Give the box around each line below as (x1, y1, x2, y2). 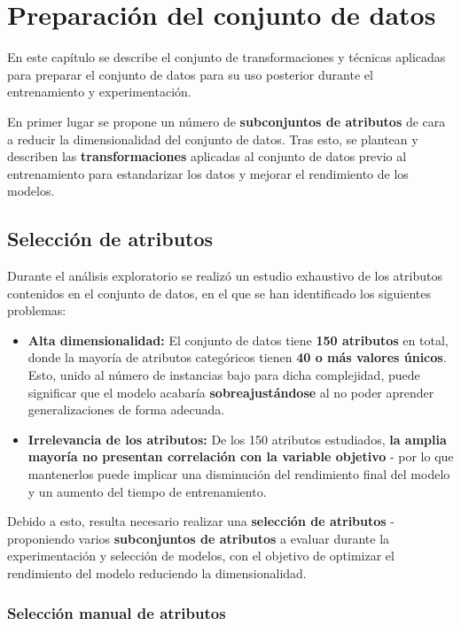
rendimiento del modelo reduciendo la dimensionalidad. (7, 563, 307, 582)
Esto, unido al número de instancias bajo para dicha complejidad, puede (27, 366, 420, 384)
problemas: (7, 301, 66, 320)
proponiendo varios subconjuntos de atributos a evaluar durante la (7, 529, 390, 547)
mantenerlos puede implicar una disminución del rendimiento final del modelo (27, 465, 450, 483)
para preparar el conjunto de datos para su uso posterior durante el (7, 65, 373, 83)
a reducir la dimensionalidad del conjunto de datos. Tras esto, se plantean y (7, 129, 418, 148)
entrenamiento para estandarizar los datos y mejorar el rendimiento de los (7, 164, 409, 182)
